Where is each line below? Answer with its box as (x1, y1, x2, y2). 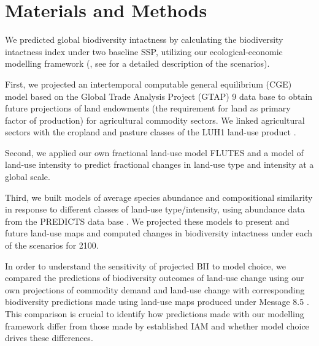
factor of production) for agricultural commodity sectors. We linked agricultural (5, 113, 305, 126)
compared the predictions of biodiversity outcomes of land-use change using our (5, 271, 304, 284)
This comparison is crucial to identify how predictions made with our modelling (5, 307, 304, 320)
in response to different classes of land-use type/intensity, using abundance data (5, 203, 305, 216)
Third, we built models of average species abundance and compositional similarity (5, 190, 313, 203)
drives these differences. (5, 331, 93, 344)
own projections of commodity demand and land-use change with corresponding (5, 283, 305, 296)
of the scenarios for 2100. (5, 239, 99, 252)
